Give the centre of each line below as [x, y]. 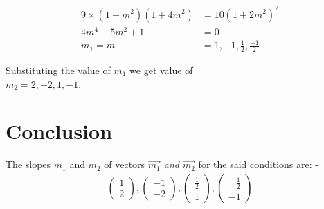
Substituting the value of [58, 70]
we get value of [161, 70]
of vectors [125, 164]
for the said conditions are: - [258, 164]
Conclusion [59, 131]
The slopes [28, 164]
